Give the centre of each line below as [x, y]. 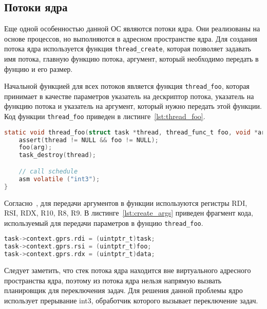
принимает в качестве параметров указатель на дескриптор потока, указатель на [129, 96]
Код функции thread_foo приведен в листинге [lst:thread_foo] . [105, 116]
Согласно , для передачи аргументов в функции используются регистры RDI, [126, 202]
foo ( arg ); [35, 148]
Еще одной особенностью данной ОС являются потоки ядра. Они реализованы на [132, 28]
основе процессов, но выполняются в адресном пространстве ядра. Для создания [131, 38]
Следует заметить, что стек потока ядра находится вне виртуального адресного [128, 270]
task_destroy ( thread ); [57, 155]
